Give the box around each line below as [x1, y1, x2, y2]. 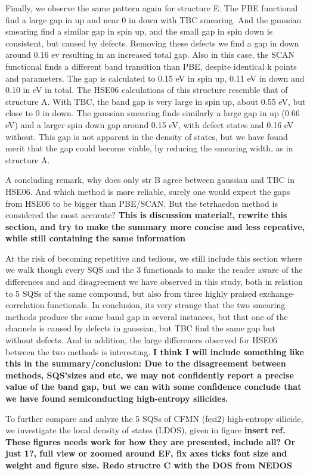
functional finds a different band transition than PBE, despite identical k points [5, 60, 297, 72]
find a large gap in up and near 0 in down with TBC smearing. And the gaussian [5, 13, 302, 26]
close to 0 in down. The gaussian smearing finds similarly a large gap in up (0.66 [5, 107, 300, 119]
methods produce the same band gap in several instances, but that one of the [5, 310, 288, 322]
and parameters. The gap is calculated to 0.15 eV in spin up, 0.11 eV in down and [5, 72, 305, 84]
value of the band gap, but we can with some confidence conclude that [5, 380, 302, 393]
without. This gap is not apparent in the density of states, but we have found [5, 130, 288, 142]
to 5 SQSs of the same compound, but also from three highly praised [5, 287, 257, 299]
